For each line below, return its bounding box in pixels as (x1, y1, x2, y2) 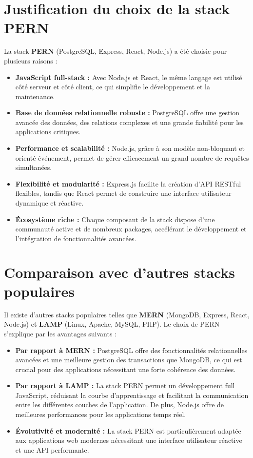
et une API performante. (15, 444, 89, 455)
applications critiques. (15, 126, 81, 137)
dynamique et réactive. (15, 198, 84, 208)
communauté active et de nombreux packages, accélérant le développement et (15, 224, 247, 234)
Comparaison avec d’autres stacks (4, 262, 235, 282)
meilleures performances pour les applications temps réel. (15, 409, 186, 419)
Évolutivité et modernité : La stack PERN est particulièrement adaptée (15, 425, 241, 436)
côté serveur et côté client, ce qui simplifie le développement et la (15, 82, 210, 92)
